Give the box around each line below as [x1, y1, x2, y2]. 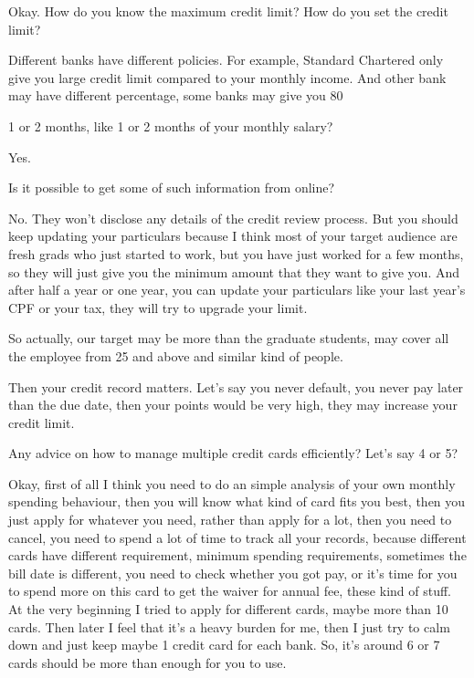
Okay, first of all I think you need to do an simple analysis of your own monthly [8, 474, 456, 493]
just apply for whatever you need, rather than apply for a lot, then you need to [8, 510, 452, 529]
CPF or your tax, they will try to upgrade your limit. [8, 297, 308, 317]
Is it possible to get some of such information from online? [8, 178, 335, 197]
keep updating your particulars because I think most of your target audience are [8, 226, 458, 245]
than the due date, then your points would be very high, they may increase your [8, 395, 458, 414]
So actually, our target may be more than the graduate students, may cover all [8, 329, 449, 348]
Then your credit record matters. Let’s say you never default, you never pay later [8, 377, 464, 396]
